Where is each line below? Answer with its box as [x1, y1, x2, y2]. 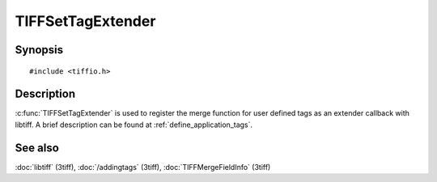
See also [15, 141, 60, 154]
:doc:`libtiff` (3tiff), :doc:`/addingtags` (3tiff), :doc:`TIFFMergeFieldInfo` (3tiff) [15, 162, 271, 171]
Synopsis [15, 43, 64, 57]
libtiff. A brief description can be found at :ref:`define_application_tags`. [15, 120, 253, 129]
